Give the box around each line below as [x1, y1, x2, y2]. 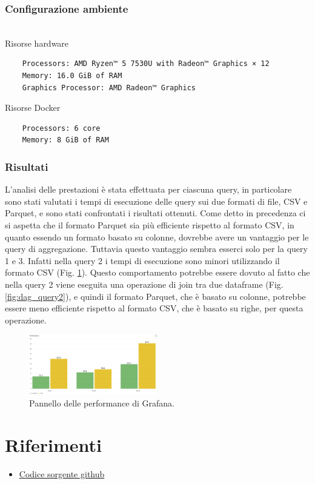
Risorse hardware [5, 36, 69, 49]
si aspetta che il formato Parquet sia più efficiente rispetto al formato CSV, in [5, 218, 294, 231]
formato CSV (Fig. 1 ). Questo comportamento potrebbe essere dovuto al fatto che [5, 266, 310, 279]
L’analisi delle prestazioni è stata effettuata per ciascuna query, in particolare [5, 183, 292, 196]
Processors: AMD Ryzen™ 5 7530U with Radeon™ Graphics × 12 [22, 59, 270, 68]
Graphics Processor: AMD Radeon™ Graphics [22, 83, 196, 92]
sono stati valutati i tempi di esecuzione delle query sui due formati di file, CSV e [5, 194, 308, 207]
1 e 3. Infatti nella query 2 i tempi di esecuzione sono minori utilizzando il [5, 254, 280, 267]
